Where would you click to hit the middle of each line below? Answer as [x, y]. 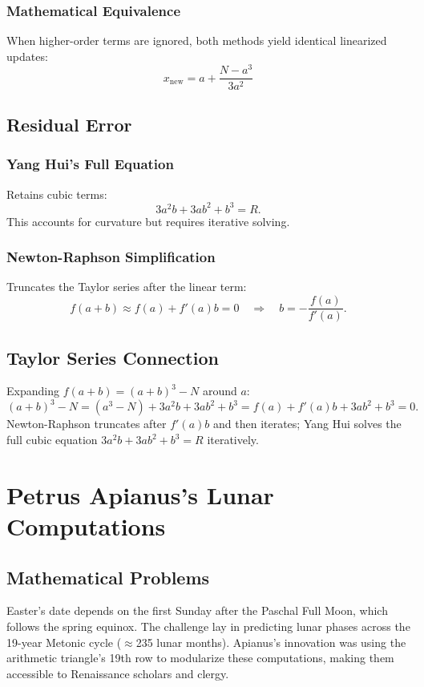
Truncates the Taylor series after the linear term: [127, 287]
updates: [27, 56]
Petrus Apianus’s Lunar [140, 494]
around [220, 391]
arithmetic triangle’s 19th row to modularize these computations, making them [200, 658]
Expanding [33, 391]
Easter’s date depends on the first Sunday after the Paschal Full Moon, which [197, 610]
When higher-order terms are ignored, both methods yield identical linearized [197, 40]
